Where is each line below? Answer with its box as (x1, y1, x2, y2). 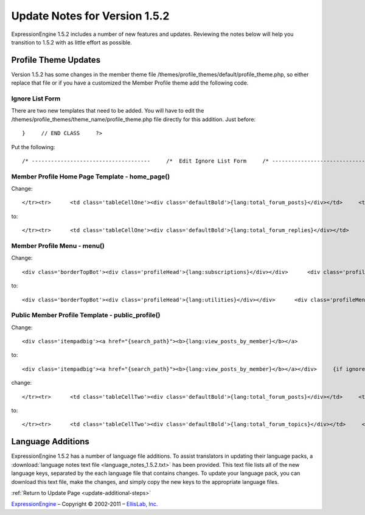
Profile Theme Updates (11, 55, 100, 65)
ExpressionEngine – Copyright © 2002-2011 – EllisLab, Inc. (11, 500, 158, 508)
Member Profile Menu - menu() (11, 242, 105, 250)
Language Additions (11, 436, 89, 447)
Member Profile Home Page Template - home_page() (11, 172, 170, 181)
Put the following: (11, 143, 55, 150)
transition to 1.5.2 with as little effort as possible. (11, 38, 132, 46)
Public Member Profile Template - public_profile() (11, 311, 161, 320)
